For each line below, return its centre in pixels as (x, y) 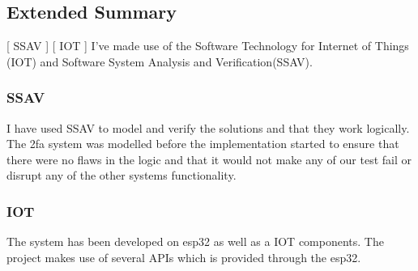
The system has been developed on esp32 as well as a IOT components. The (195, 241)
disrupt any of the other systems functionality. (122, 175)
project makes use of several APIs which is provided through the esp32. (184, 257)
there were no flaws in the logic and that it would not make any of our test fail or (209, 159)
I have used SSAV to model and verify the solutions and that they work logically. (208, 127)
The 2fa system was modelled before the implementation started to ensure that (203, 144)
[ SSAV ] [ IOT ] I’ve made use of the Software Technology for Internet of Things (208, 46)
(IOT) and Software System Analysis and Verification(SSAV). (160, 61)
